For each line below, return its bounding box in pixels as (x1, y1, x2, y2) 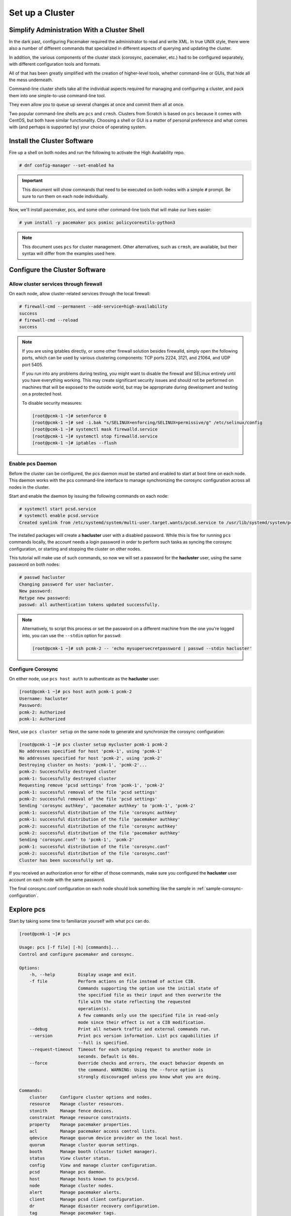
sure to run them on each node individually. (22, 194, 109, 199)
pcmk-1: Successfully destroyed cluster (19, 776, 116, 781)
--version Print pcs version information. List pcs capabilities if (29, 1033, 219, 1038)
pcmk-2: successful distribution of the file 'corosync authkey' (19, 823, 178, 829)
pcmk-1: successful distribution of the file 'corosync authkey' (19, 810, 178, 815)
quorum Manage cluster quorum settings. (29, 1142, 140, 1147)
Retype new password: (19, 595, 71, 601)
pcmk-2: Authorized (19, 709, 65, 715)
